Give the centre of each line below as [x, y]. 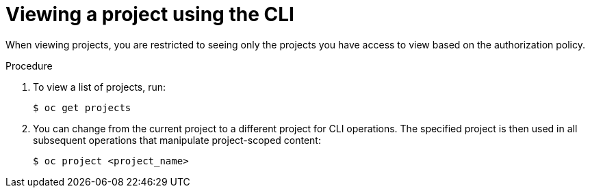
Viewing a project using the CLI [150, 14]
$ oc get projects [82, 107]
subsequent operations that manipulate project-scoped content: [177, 140]
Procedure [29, 65]
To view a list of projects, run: [100, 87]
